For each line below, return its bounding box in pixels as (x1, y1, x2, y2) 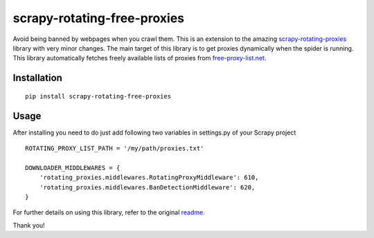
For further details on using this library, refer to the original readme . (12, 208, 206, 216)
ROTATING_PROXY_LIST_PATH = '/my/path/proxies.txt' (25, 144, 204, 153)
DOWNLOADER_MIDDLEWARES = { (25, 164, 121, 171)
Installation (12, 72, 62, 84)
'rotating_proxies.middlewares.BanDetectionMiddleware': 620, (39, 183, 256, 191)
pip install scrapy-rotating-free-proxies (25, 92, 172, 100)
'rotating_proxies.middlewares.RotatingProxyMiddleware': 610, (39, 173, 259, 182)
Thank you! (12, 221, 45, 229)
